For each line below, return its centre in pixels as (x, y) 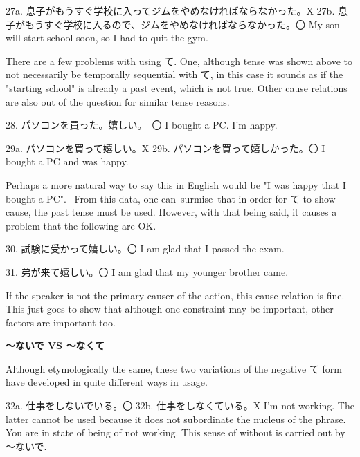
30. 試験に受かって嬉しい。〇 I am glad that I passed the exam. (145, 249)
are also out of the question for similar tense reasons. (118, 101)
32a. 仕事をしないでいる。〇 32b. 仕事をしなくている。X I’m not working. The (180, 405)
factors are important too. (61, 322)
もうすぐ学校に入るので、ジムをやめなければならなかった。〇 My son (182, 24)
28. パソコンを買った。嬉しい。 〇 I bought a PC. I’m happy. (142, 125)
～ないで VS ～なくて (55, 345)
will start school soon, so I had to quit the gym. (107, 38)
